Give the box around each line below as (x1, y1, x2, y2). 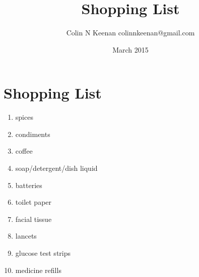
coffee (15, 146, 33, 156)
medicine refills (15, 264, 61, 275)
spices (15, 112, 33, 122)
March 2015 (112, 44, 149, 55)
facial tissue (15, 213, 52, 224)
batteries (15, 179, 42, 190)
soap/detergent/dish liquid (15, 163, 98, 173)
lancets (15, 230, 37, 241)
